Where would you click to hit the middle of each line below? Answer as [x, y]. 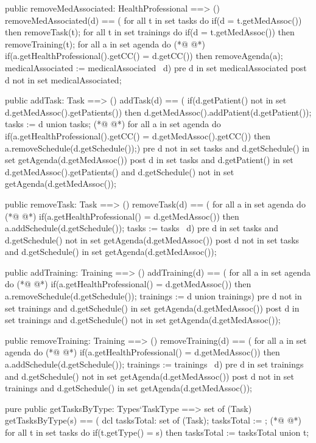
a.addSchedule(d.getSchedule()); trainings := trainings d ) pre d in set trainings [154, 364]
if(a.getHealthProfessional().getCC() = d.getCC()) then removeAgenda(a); [144, 56]
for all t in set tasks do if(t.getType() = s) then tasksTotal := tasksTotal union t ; [157, 432]
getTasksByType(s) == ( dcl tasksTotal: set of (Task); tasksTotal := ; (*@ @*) [153, 420]
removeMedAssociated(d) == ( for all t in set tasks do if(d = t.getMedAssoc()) [153, 20]
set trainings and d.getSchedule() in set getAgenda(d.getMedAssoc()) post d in [152, 308]
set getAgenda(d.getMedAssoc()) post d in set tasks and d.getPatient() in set [149, 160]
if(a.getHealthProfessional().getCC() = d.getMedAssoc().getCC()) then [138, 135]
